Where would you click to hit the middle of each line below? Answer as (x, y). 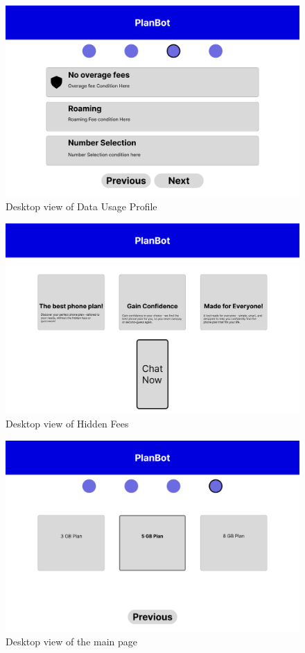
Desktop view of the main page (72, 641)
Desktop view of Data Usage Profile (81, 206)
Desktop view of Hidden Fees (67, 424)
